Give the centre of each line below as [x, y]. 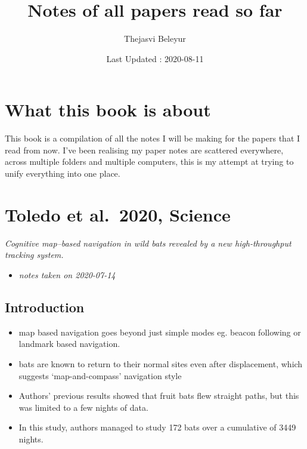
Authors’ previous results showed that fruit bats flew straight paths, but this [159, 396]
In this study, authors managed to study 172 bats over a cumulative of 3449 [157, 427]
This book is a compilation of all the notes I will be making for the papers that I [153, 138]
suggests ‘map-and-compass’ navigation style [100, 375]
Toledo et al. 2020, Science [118, 214]
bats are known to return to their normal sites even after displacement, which [161, 363]
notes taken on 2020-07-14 [67, 274]
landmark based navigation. [69, 344]
